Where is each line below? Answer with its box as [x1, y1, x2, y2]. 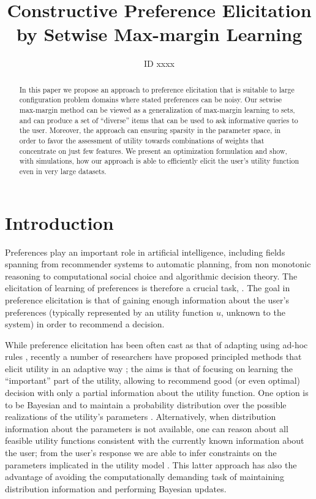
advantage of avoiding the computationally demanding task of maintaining [5, 470, 284, 483]
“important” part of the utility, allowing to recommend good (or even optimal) [5, 374, 301, 387]
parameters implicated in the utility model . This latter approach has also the [5, 458, 297, 471]
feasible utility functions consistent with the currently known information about [5, 434, 304, 447]
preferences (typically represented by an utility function [5, 305, 214, 318]
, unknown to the [220, 305, 285, 318]
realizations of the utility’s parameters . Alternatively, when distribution [5, 410, 276, 423]
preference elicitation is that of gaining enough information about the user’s [5, 293, 289, 306]
